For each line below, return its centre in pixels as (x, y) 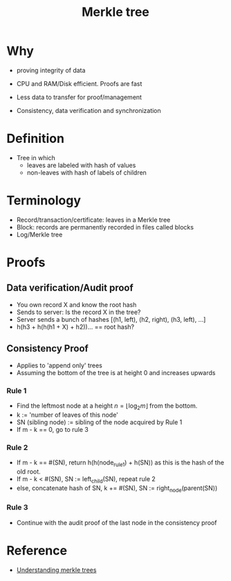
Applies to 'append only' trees (59, 365)
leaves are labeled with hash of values (81, 165)
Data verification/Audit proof (70, 288)
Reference (37, 550)
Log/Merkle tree (39, 234)
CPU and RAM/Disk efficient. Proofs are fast (79, 83)
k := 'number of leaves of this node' (67, 415)
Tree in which (36, 157)
